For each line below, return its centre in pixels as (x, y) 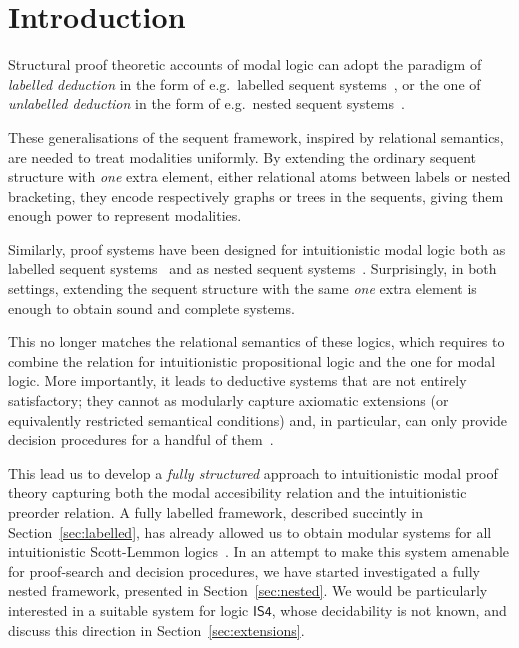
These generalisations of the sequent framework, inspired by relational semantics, (256, 136)
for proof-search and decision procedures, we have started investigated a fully (244, 570)
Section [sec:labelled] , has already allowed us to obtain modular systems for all (250, 531)
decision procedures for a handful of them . (141, 439)
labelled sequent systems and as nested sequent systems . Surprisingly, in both (252, 268)
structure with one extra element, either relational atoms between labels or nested (259, 176)
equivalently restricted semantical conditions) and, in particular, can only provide (258, 419)
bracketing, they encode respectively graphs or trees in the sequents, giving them (256, 195)
